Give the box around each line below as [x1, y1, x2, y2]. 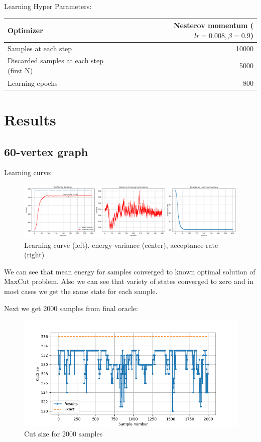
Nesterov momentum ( [173, 20, 253, 31]
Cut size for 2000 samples [24, 428, 103, 438]
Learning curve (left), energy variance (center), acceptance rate [24, 239, 218, 250]
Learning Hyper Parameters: [4, 1, 92, 11]
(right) [24, 249, 45, 260]
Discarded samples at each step [8, 55, 104, 66]
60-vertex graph [4, 143, 88, 159]
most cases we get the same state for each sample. [4, 286, 158, 297]
